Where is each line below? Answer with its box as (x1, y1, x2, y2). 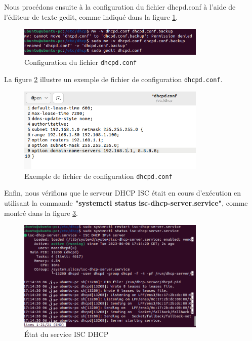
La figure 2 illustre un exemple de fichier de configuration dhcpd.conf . (4, 73, 223, 84)
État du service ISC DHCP (24, 329, 109, 339)
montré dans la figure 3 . (4, 207, 78, 218)
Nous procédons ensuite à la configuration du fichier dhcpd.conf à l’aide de (4, 2, 236, 12)
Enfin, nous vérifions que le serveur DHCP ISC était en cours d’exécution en (4, 187, 241, 198)
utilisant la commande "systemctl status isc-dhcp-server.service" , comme (4, 197, 248, 208)
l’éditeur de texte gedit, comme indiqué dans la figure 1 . (4, 11, 178, 22)
